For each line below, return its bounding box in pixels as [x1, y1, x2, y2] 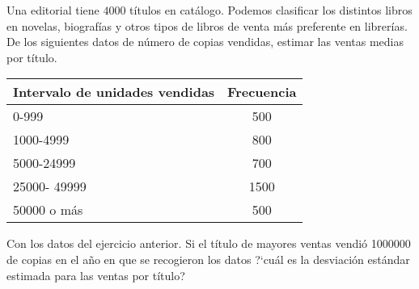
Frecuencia [227, 82, 297, 102]
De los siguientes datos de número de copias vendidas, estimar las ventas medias [6, 33, 404, 50]
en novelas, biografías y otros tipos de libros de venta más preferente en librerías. [6, 17, 408, 34]
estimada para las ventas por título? [6, 266, 185, 283]
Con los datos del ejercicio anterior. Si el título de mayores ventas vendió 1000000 [6, 235, 411, 252]
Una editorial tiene [6, 2, 99, 18]
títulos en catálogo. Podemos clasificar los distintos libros [129, 2, 413, 18]
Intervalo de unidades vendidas [13, 82, 215, 102]
